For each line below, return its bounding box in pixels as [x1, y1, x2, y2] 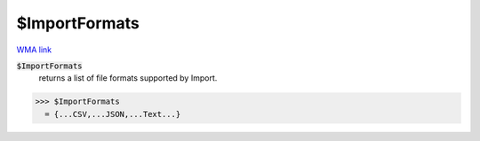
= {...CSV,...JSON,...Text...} [44, 109, 181, 119]
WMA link [16, 44, 52, 55]
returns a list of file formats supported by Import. [38, 73, 218, 83]
